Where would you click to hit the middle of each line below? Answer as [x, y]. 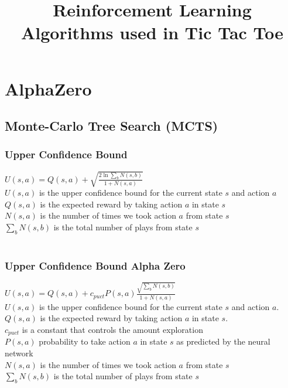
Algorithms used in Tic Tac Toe [152, 33]
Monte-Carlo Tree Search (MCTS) [112, 126]
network [19, 353]
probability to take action [85, 341]
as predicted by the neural [223, 341]
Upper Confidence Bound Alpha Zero [95, 266]
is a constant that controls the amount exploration [112, 329]
